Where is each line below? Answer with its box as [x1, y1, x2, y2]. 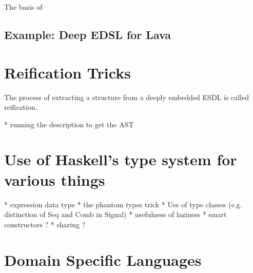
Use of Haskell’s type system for [4, 149, 237, 170]
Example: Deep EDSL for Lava [4, 26, 171, 42]
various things [4, 169, 105, 190]
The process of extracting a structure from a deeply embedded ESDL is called [4, 91, 249, 102]
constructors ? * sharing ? [4, 219, 86, 229]
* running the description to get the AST [4, 119, 134, 129]
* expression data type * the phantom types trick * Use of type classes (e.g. [4, 199, 242, 209]
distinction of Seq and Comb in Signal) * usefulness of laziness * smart [4, 209, 227, 220]
